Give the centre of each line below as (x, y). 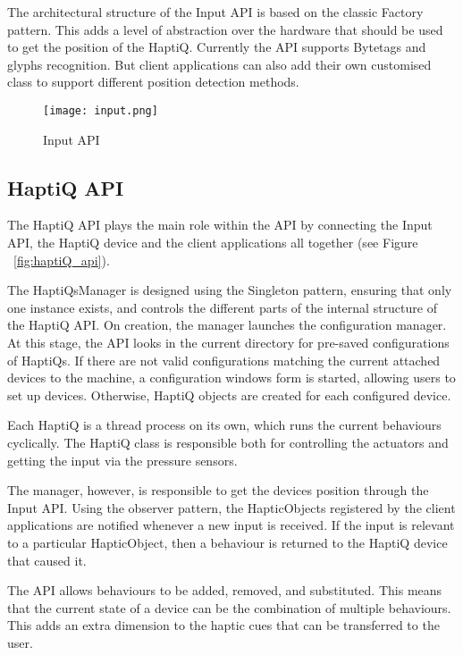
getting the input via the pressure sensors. (122, 460)
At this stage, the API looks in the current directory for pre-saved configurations (228, 342)
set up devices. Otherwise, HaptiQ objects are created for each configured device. (229, 395)
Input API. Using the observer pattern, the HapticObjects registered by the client (231, 507)
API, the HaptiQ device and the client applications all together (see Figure (213, 243)
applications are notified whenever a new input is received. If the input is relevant (231, 525)
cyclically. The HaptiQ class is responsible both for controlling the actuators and (228, 442)
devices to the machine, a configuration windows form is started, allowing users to (231, 378)
